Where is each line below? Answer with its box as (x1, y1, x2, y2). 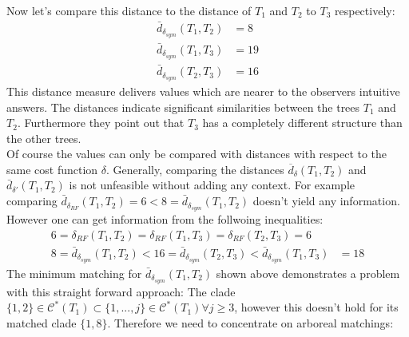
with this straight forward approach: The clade (6, 283, 236, 299)
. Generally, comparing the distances (105, 161, 284, 177)
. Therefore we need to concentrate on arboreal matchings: (107, 314, 394, 331)
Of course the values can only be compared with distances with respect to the (6, 145, 387, 162)
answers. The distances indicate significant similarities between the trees (6, 98, 360, 115)
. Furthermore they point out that (17, 114, 185, 131)
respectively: (335, 2, 395, 18)
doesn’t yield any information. (252, 192, 400, 209)
